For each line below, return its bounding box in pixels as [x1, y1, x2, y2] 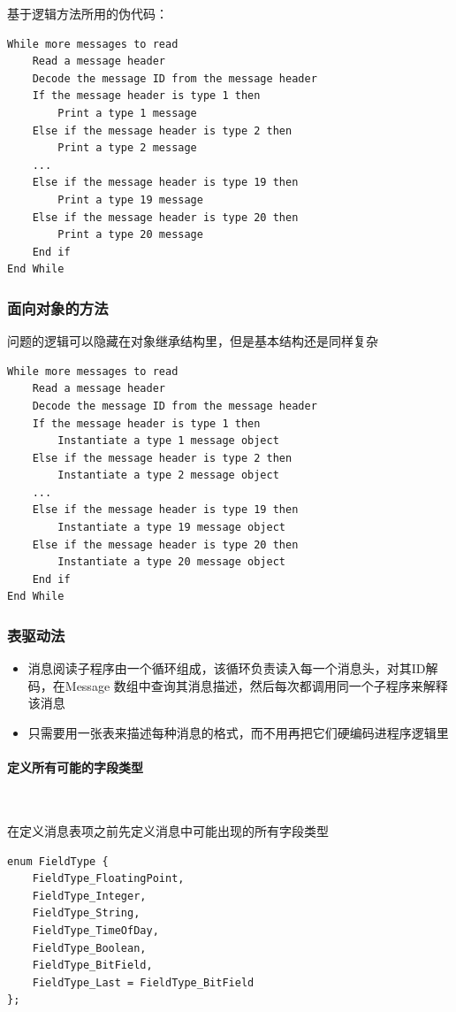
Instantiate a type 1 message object [57, 434, 279, 448]
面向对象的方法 [7, 296, 109, 318]
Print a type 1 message [57, 106, 197, 119]
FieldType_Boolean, [32, 941, 147, 954]
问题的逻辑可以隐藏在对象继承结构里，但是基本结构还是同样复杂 [7, 332, 378, 350]
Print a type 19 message [57, 193, 203, 206]
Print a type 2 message [57, 142, 197, 155]
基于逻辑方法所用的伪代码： [7, 4, 168, 22]
